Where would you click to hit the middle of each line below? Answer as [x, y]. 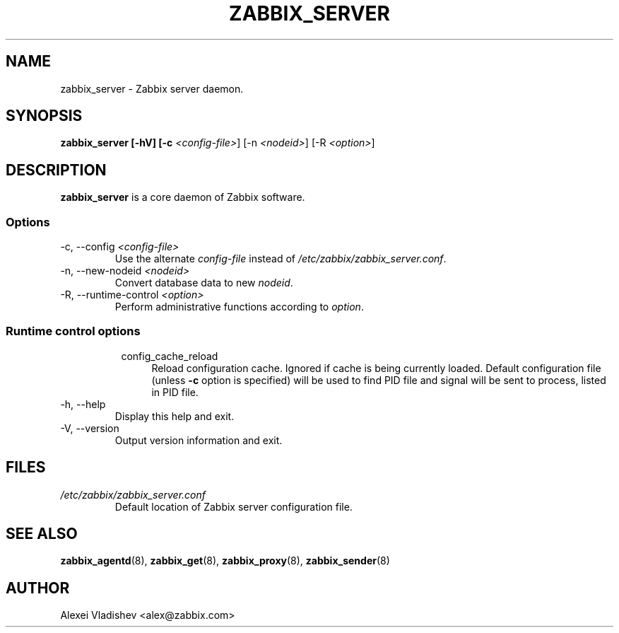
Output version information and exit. [199, 440]
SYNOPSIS [44, 116]
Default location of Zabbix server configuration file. [234, 506]
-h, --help [83, 404]
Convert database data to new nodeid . [204, 283]
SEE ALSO [42, 534]
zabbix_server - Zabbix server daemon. [152, 88]
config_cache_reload [170, 356]
